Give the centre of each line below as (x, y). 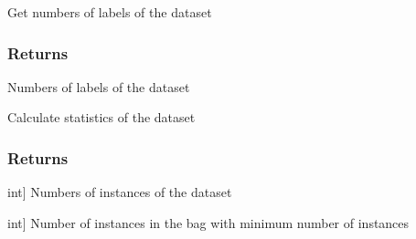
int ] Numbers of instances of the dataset (120, 192)
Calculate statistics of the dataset (101, 117)
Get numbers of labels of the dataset (110, 12)
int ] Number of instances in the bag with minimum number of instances (208, 222)
